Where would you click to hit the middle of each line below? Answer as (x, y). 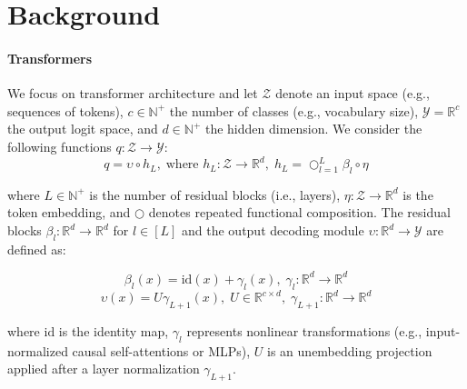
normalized (38, 350)
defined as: (37, 249)
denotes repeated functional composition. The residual (299, 212)
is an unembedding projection (350, 350)
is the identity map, (114, 331)
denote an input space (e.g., (353, 93)
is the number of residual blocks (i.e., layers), (215, 194)
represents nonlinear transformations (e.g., (304, 331)
